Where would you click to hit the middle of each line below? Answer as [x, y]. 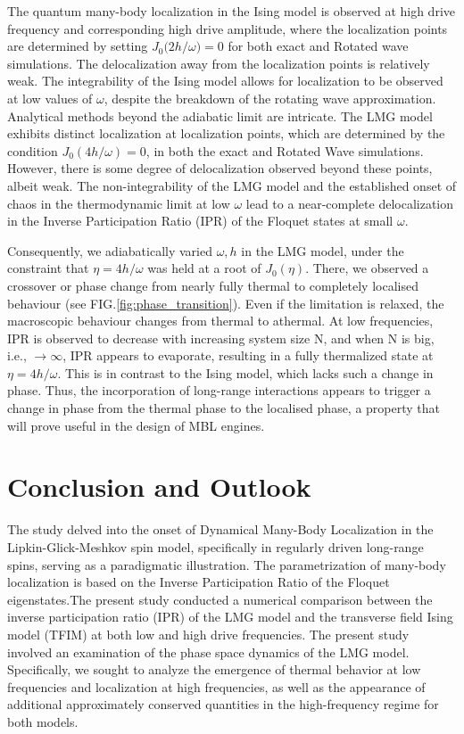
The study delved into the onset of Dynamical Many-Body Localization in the [220, 529]
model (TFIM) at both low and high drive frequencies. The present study [208, 634]
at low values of [50, 98]
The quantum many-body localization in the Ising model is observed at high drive [231, 11]
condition [33, 150]
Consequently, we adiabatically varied [110, 250]
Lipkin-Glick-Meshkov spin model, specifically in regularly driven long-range [215, 546]
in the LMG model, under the [323, 250]
